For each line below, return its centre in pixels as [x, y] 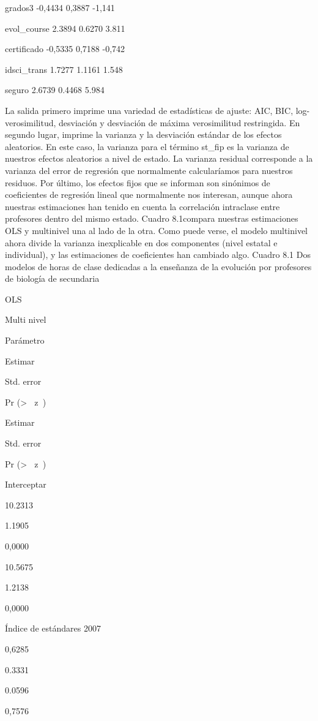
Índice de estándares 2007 [53, 628]
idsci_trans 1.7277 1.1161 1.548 [64, 69]
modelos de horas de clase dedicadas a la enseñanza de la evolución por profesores [158, 266]
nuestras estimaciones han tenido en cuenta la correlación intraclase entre [142, 206]
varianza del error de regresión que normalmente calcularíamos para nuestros [149, 170]
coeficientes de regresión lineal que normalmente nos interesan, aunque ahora [149, 194]
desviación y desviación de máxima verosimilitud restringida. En [179, 122]
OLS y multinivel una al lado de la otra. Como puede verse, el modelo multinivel [157, 230]
